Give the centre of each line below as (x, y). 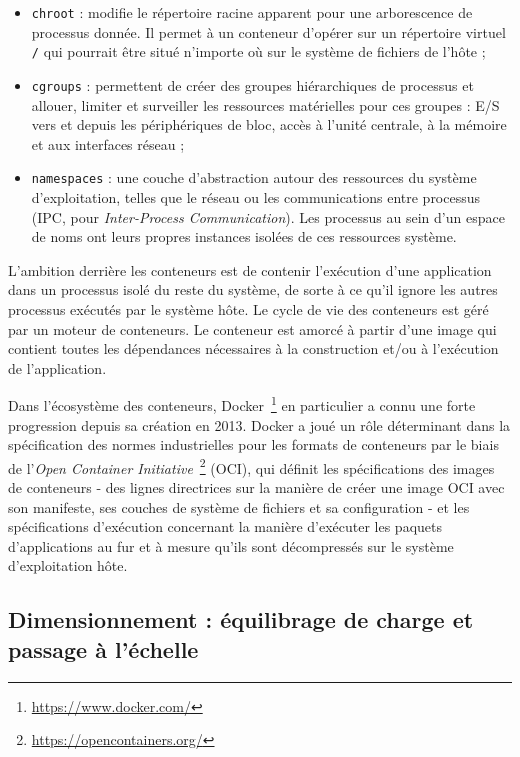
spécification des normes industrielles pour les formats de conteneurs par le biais (253, 444)
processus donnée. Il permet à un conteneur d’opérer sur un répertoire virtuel (268, 31)
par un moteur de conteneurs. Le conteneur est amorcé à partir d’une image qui (252, 328)
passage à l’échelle (103, 648)
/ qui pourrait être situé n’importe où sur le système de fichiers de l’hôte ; (258, 51)
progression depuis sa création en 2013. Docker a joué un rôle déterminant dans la (259, 424)
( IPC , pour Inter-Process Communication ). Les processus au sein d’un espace (268, 216)
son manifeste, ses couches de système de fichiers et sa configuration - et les (239, 506)
